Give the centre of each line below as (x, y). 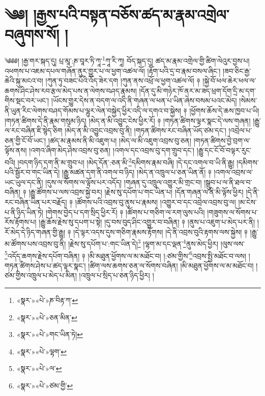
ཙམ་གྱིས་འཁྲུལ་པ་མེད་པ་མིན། (41, 275)
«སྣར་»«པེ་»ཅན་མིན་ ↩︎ (47, 317)
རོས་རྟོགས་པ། (21, 222)
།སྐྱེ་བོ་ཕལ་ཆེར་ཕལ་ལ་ (229, 81)
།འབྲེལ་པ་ (240, 130)
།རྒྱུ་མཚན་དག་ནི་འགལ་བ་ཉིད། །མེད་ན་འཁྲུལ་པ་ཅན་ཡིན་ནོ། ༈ (137, 172)
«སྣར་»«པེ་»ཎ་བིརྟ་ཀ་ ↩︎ (47, 300)
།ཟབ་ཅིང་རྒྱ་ (237, 70)
